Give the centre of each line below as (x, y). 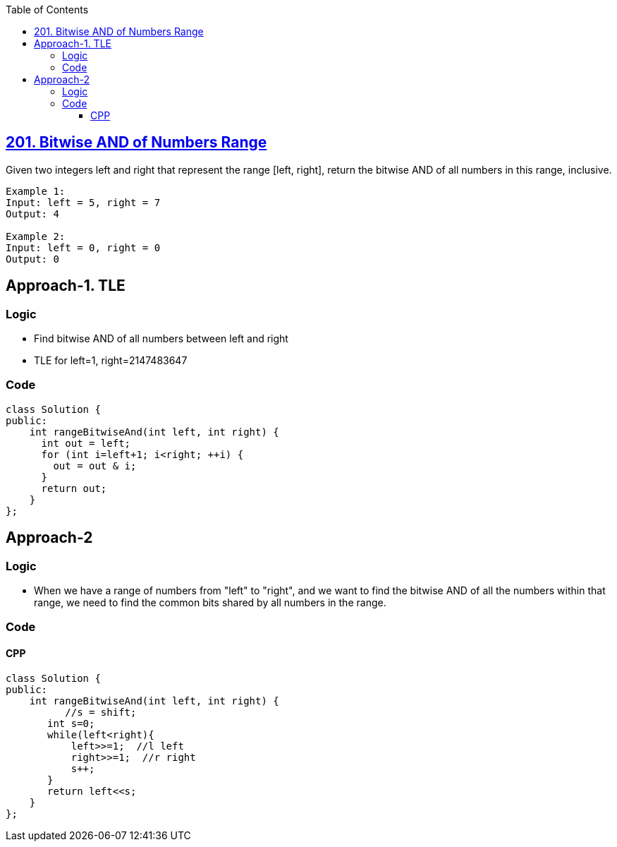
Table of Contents (47, 10)
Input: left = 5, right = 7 (83, 202)
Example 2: (36, 236)
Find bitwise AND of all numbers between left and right (161, 339)
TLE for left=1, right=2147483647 (111, 361)
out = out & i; (95, 465)
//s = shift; (101, 712)
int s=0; (71, 723)
